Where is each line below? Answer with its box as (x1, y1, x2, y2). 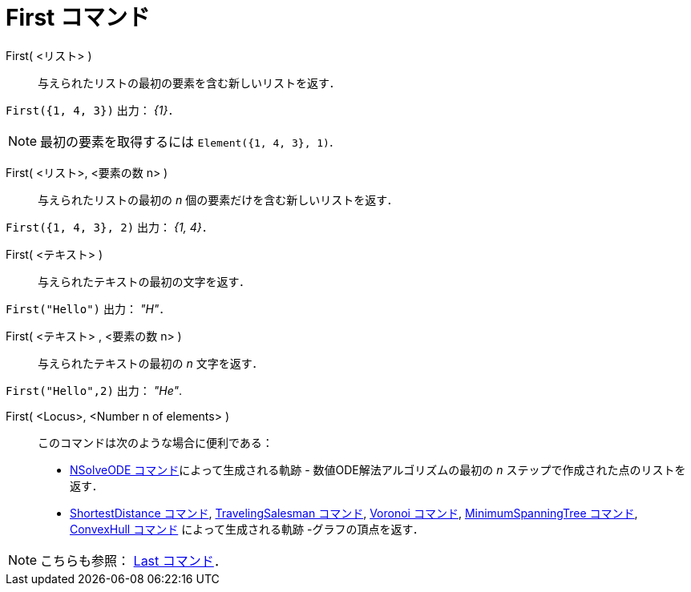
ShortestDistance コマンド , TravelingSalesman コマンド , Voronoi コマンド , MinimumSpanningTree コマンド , (70, 505, 638, 520)
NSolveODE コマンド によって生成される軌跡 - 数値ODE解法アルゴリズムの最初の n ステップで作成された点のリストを (70, 462, 686, 477)
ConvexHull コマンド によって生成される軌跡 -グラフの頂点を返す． (70, 522, 424, 536)
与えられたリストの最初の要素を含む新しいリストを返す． (38, 75, 341, 90)
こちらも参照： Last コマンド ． (40, 552, 227, 569)
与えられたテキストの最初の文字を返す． (38, 274, 251, 288)
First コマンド (6, 4, 150, 31)
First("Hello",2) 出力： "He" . (6, 383, 183, 397)
